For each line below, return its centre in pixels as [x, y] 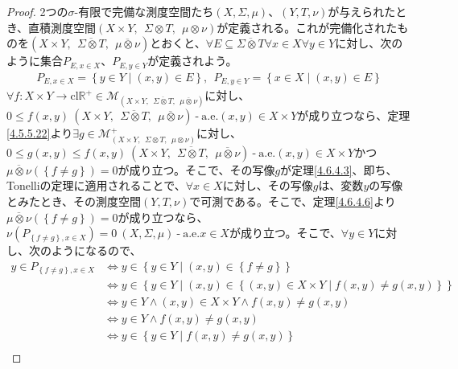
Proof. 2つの [37, 11]
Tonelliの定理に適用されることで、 [96, 185]
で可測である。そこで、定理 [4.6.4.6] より [293, 201]
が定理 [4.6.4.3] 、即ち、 [339, 169]
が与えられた [362, 11]
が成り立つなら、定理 [354, 115]
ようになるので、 [96, 250]
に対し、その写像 [268, 185]
